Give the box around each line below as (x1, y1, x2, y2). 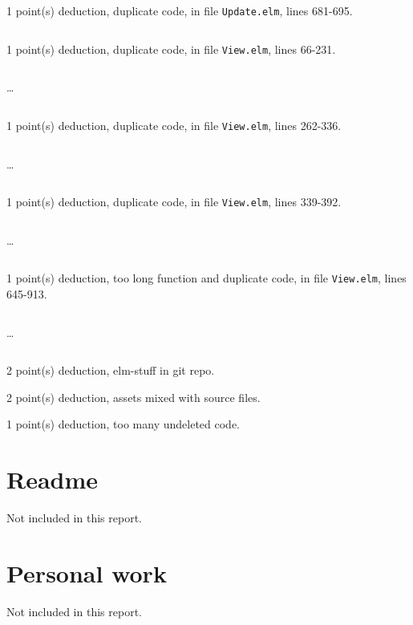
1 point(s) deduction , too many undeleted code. (6, 416, 240, 432)
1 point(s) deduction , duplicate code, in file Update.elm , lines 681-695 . (6, 2, 353, 18)
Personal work (6, 556, 167, 589)
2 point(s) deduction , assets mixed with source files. (6, 388, 261, 405)
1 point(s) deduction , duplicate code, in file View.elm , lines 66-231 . (6, 40, 336, 57)
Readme (6, 463, 99, 496)
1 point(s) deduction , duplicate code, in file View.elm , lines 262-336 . (6, 116, 342, 133)
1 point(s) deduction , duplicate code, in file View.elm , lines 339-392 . (6, 193, 342, 210)
